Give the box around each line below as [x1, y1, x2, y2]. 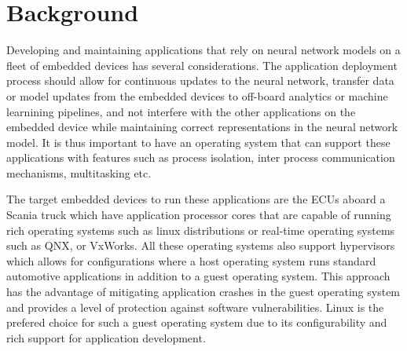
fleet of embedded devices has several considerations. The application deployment [6, 57, 398, 73]
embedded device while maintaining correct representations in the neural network [6, 119, 398, 135]
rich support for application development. [6, 329, 206, 346]
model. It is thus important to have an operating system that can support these [6, 133, 390, 150]
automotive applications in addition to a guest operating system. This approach [6, 268, 390, 284]
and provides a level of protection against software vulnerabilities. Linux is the [6, 298, 384, 315]
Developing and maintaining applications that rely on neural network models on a [6, 42, 401, 58]
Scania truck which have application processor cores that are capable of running [6, 207, 391, 223]
